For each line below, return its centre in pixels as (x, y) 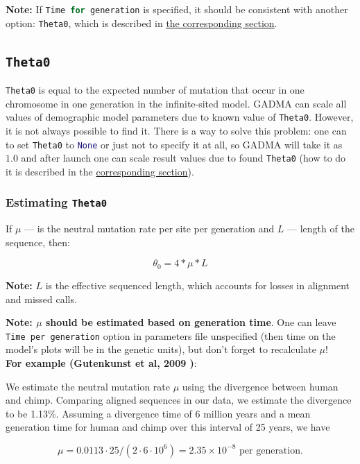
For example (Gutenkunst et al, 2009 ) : (101, 362)
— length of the (321, 229)
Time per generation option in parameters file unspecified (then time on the (171, 335)
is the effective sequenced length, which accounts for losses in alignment (197, 285)
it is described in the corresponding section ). (100, 171)
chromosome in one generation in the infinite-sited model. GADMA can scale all (176, 103)
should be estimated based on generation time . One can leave (191, 322)
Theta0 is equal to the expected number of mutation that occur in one (155, 90)
